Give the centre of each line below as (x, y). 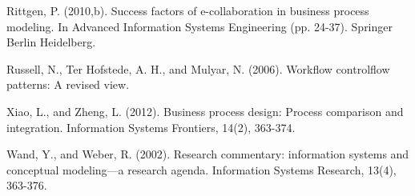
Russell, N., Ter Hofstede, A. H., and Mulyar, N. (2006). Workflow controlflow (198, 68)
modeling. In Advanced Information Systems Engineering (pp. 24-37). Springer (200, 26)
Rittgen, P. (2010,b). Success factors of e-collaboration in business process (188, 10)
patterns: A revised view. (68, 84)
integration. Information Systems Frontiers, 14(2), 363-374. (151, 127)
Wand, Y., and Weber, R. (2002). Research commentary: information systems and (208, 154)
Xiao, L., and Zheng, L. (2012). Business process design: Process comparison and (205, 111)
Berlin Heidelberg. (51, 42)
